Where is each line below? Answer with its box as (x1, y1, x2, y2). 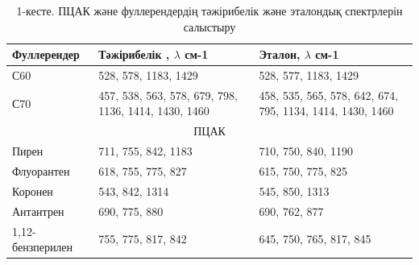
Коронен (12, 182, 53, 199)
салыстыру (183, 18, 236, 35)
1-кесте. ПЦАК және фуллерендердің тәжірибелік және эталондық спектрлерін (16, 2, 403, 19)
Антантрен (12, 202, 64, 219)
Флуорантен (12, 163, 70, 179)
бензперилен (12, 238, 73, 255)
